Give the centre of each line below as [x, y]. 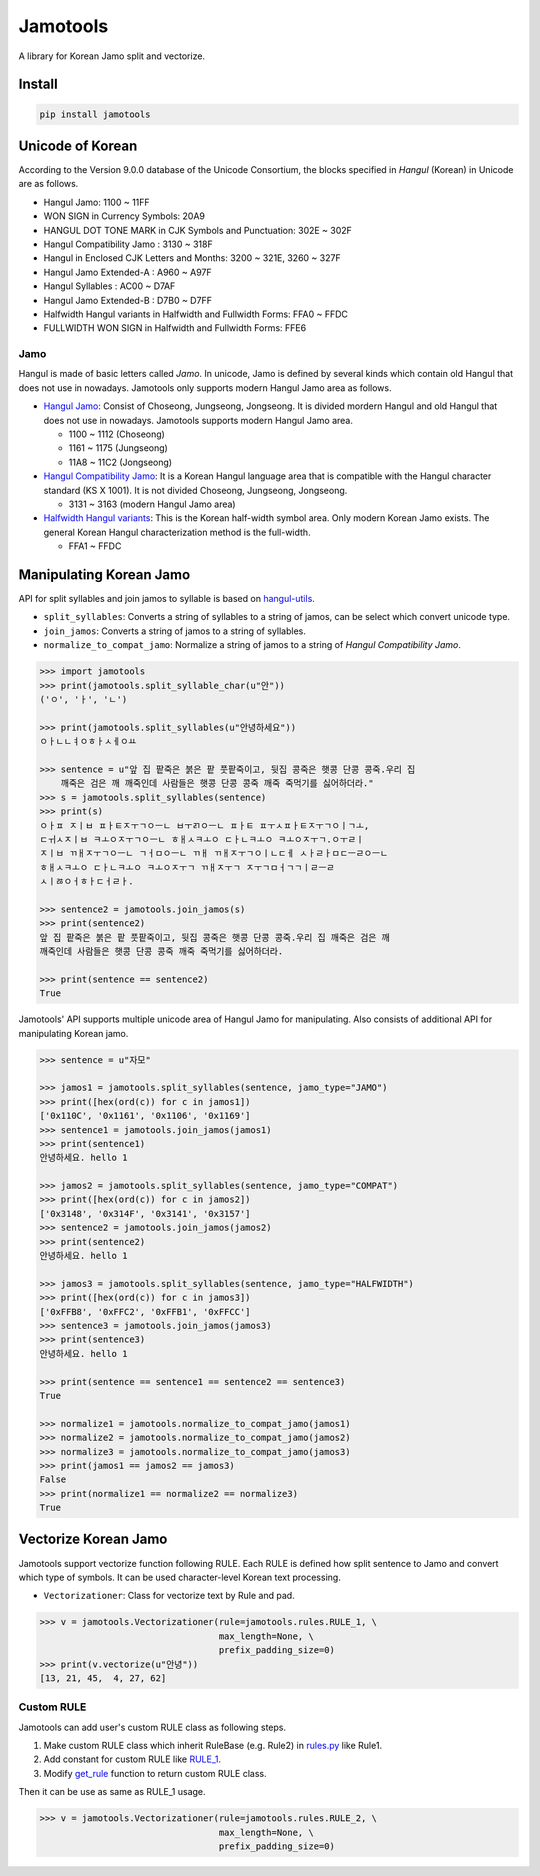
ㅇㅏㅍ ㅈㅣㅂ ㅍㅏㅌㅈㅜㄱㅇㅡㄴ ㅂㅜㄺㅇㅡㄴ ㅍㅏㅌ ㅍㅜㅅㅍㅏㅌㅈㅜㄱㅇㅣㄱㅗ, [204, 825]
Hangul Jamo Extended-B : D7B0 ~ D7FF [127, 300]
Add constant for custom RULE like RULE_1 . [132, 1759]
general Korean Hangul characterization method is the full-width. [177, 532]
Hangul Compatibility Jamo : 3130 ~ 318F [128, 244]
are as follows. [48, 184]
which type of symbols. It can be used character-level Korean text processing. [180, 1577]
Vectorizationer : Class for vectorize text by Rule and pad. [169, 1596]
